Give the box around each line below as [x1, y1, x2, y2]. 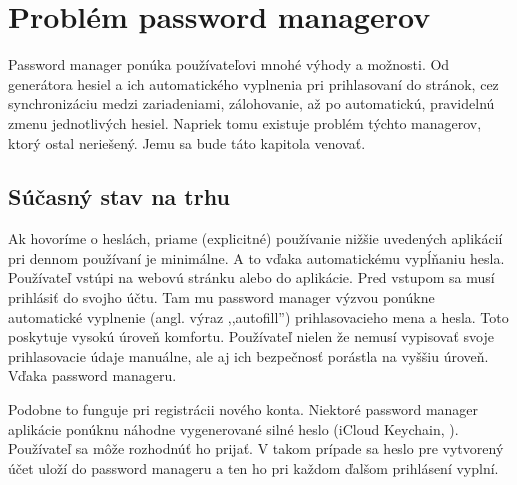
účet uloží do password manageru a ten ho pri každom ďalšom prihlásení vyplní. [8, 457, 499, 478]
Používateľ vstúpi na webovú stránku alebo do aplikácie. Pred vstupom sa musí [8, 267, 495, 288]
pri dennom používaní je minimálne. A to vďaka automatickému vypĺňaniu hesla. [8, 247, 505, 268]
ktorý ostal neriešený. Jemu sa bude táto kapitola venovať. [8, 132, 366, 153]
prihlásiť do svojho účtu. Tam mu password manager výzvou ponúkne [8, 287, 435, 308]
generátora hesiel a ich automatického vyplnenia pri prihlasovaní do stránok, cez [8, 73, 499, 94]
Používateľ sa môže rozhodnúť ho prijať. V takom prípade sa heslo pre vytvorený [8, 438, 504, 459]
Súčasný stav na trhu [8, 181, 230, 212]
